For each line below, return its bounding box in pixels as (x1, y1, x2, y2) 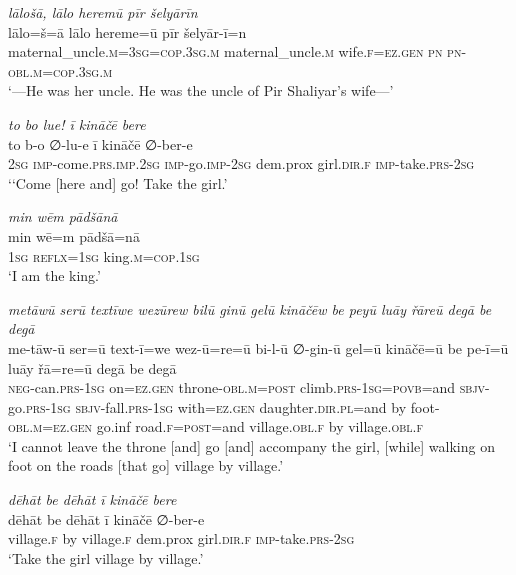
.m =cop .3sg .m (29, 60, 113, 81)
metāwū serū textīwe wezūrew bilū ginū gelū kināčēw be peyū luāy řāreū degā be (8, 298, 492, 319)
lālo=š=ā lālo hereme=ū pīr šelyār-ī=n (8, 21, 247, 42)
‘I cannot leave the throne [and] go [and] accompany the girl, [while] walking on (8, 435, 495, 456)
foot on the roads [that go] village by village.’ (8, 455, 284, 476)
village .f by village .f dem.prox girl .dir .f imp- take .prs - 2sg (8, 528, 355, 549)
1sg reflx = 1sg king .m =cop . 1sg (8, 245, 200, 266)
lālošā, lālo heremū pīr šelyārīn (8, 2, 198, 22)
